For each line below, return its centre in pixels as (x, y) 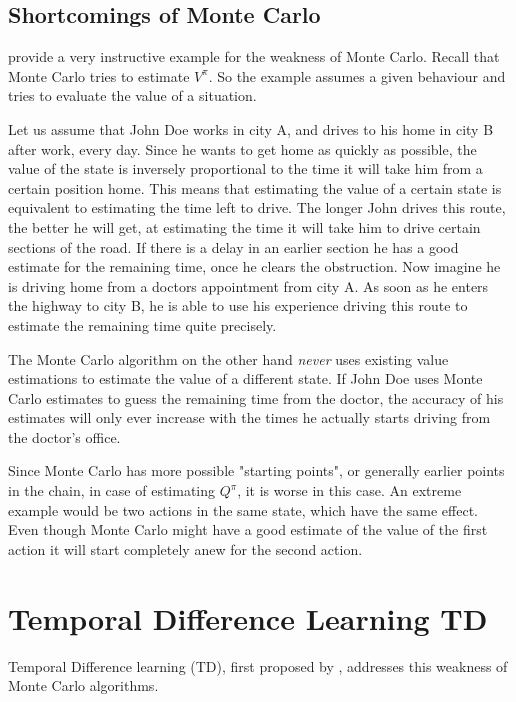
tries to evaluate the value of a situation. (132, 95)
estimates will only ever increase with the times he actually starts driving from (249, 417)
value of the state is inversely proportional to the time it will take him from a (245, 168)
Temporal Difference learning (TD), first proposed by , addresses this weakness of (258, 665)
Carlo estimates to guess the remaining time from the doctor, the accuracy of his (256, 397)
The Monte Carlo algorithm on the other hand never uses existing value (228, 358)
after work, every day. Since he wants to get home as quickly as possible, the (242, 148)
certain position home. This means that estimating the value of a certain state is (255, 187)
